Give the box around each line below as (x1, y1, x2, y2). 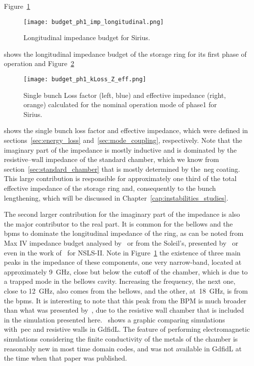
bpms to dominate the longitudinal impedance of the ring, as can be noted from (4, 228, 244, 238)
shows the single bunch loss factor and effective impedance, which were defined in (4, 125, 248, 136)
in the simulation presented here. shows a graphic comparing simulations (4, 314, 225, 324)
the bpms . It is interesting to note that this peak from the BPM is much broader (4, 295, 247, 305)
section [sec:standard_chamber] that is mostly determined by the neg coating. (4, 163, 240, 174)
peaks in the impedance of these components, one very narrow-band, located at (4, 257, 242, 267)
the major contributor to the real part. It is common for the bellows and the (4, 218, 233, 229)
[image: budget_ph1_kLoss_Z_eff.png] (23, 76, 146, 83)
